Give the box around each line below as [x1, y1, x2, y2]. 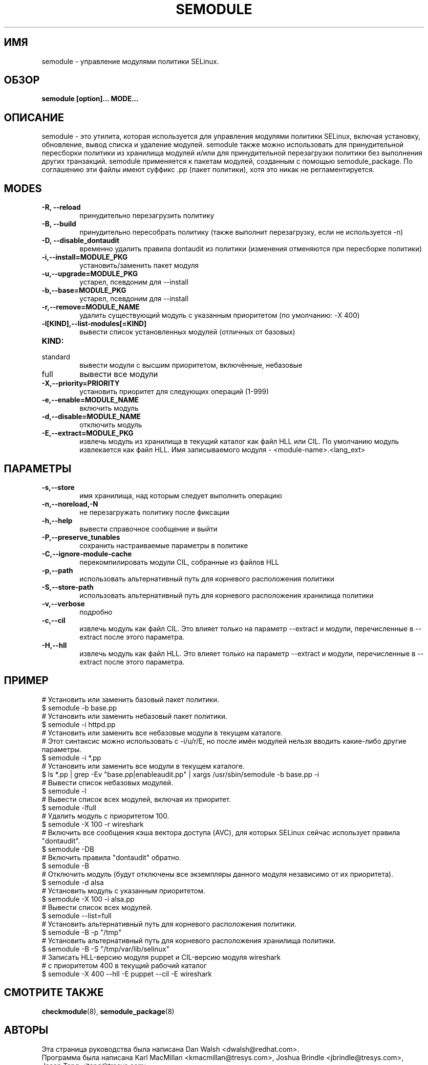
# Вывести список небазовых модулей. [42, 778, 173, 787]
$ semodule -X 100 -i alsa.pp [42, 894, 135, 903]
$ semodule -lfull [42, 803, 96, 812]
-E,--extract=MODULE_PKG [42, 429, 134, 438]
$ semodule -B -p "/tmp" [42, 928, 122, 936]
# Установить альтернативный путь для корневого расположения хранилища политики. [42, 936, 336, 945]
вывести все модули [79, 369, 158, 379]
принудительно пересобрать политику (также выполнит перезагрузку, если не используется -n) [79, 228, 403, 237]
